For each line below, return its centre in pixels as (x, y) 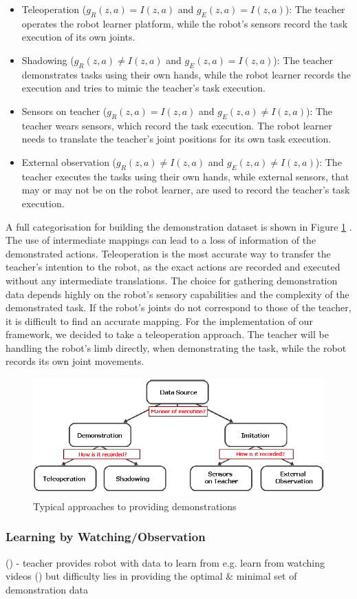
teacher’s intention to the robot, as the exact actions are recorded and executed (173, 267)
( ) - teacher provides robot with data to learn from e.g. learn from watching (165, 562)
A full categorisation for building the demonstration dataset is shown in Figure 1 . (179, 226)
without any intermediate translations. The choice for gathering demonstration (172, 280)
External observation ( (69, 161)
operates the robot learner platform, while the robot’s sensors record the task (185, 23)
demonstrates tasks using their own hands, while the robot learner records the (186, 74)
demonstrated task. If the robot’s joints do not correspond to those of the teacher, (178, 307)
